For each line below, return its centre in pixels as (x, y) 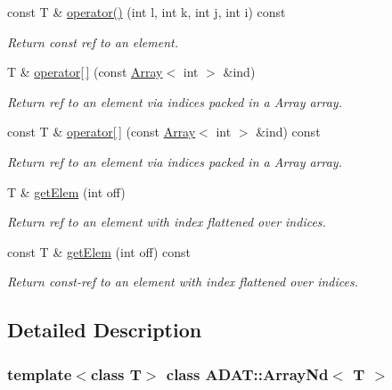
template (40, 373)
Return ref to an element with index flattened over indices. (167, 222)
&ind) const (288, 132)
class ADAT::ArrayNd (247, 373)
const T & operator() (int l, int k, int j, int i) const (147, 12)
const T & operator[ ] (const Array (102, 132)
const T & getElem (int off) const (99, 251)
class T (116, 373)
